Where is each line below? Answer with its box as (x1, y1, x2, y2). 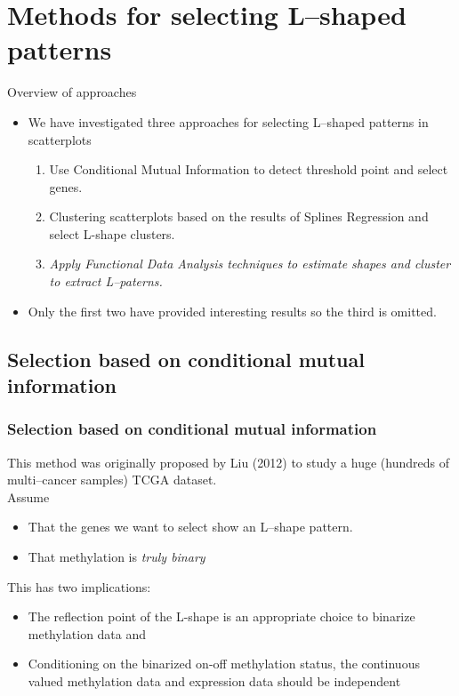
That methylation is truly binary (28, 548, 205, 566)
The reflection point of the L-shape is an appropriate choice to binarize (28, 607, 415, 626)
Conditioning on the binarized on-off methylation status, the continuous (28, 654, 420, 673)
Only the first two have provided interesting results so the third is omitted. (28, 301, 437, 320)
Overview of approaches (7, 83, 137, 101)
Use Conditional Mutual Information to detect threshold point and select (49, 160, 448, 179)
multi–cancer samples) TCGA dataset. (7, 470, 217, 489)
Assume (7, 487, 50, 506)
